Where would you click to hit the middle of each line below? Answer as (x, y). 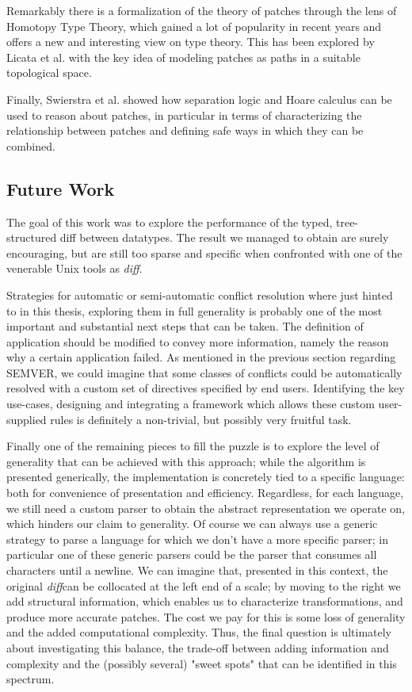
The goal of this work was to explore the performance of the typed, (170, 222)
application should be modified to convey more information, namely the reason (198, 341)
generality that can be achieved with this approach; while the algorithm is (186, 461)
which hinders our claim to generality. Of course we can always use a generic (192, 524)
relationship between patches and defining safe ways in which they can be (185, 130)
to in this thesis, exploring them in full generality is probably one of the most (195, 310)
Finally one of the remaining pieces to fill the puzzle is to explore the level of (193, 446)
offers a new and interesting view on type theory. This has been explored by (191, 42)
